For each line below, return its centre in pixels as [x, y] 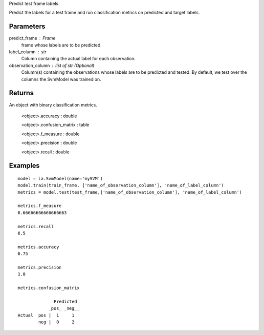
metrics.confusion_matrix [49, 288]
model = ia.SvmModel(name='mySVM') [60, 178]
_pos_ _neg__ [64, 308]
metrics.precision [40, 267]
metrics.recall [36, 226]
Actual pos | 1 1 [46, 315]
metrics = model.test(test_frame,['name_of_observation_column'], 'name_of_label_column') [130, 192]
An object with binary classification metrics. [53, 105]
